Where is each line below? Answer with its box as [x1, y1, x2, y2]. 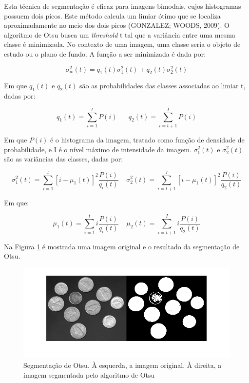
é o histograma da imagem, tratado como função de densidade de [50, 134, 245, 144]
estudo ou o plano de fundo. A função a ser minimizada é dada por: [4, 48, 206, 59]
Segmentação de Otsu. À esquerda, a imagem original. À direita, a [23, 360, 222, 370]
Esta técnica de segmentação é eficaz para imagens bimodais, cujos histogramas [4, 1, 241, 11]
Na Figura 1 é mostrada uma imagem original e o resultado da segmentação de [4, 241, 240, 251]
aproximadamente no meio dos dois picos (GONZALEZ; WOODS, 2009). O [4, 20, 230, 30]
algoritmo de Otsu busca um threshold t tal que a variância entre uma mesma [4, 29, 235, 40]
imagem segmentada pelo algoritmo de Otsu [23, 369, 155, 380]
